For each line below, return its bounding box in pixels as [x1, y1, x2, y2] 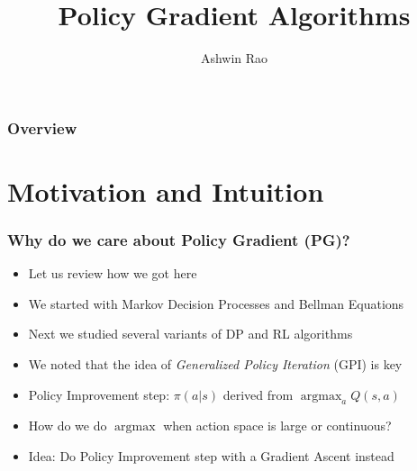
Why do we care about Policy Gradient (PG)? [7, 228, 350, 250]
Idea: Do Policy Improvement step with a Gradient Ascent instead [28, 447, 394, 465]
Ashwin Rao [200, 49, 268, 68]
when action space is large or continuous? [163, 416, 392, 435]
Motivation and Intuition [7, 172, 324, 209]
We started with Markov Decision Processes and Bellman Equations [28, 294, 404, 312]
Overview [7, 116, 77, 139]
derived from [222, 385, 294, 403]
